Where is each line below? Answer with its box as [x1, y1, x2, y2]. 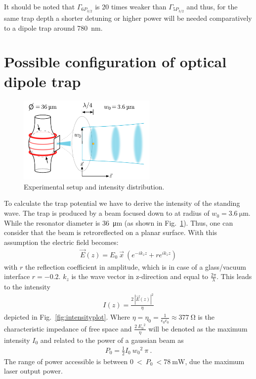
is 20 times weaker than [95, 1, 167, 11]
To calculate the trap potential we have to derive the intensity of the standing [4, 198, 240, 208]
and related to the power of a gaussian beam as [40, 334, 184, 345]
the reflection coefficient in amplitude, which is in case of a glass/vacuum [25, 261, 247, 272]
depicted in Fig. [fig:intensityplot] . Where [4, 312, 130, 322]
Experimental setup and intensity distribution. [24, 181, 165, 191]
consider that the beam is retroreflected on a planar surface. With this [4, 227, 217, 237]
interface [4, 271, 30, 282]
